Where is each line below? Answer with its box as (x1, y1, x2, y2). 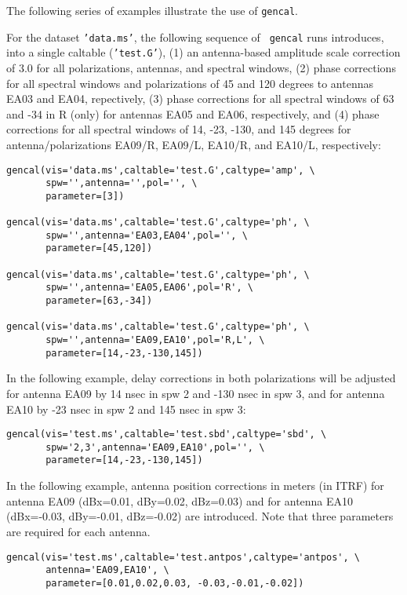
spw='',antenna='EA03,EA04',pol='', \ (45, 229, 248, 241)
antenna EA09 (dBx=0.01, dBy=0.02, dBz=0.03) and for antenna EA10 (6, 492, 354, 509)
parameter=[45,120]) (45, 243, 153, 254)
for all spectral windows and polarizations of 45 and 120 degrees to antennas (6, 75, 373, 91)
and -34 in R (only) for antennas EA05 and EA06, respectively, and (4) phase (6, 105, 380, 122)
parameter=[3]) (45, 190, 125, 202)
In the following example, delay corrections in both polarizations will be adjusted (6, 370, 396, 386)
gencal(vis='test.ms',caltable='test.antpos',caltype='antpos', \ (6, 551, 361, 563)
